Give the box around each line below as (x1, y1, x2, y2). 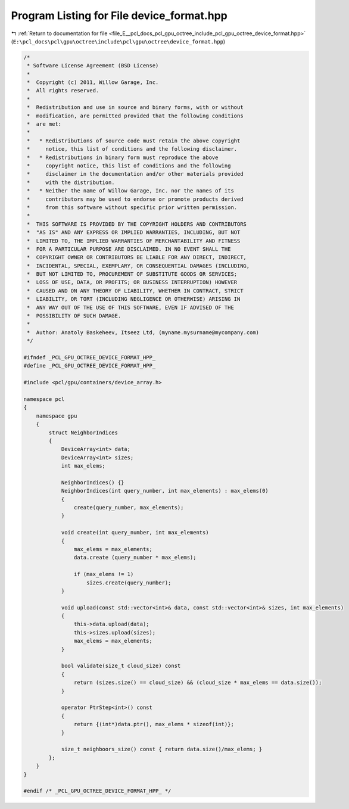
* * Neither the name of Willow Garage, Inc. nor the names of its (27, 188, 235, 194)
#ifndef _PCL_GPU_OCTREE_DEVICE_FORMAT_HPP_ (23, 354, 156, 360)
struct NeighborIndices (48, 429, 119, 436)
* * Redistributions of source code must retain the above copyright (27, 137, 241, 144)
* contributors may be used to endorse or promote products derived (27, 195, 244, 203)
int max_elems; (61, 462, 105, 469)
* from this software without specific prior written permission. (27, 204, 238, 211)
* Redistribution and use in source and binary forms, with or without (27, 104, 244, 111)
